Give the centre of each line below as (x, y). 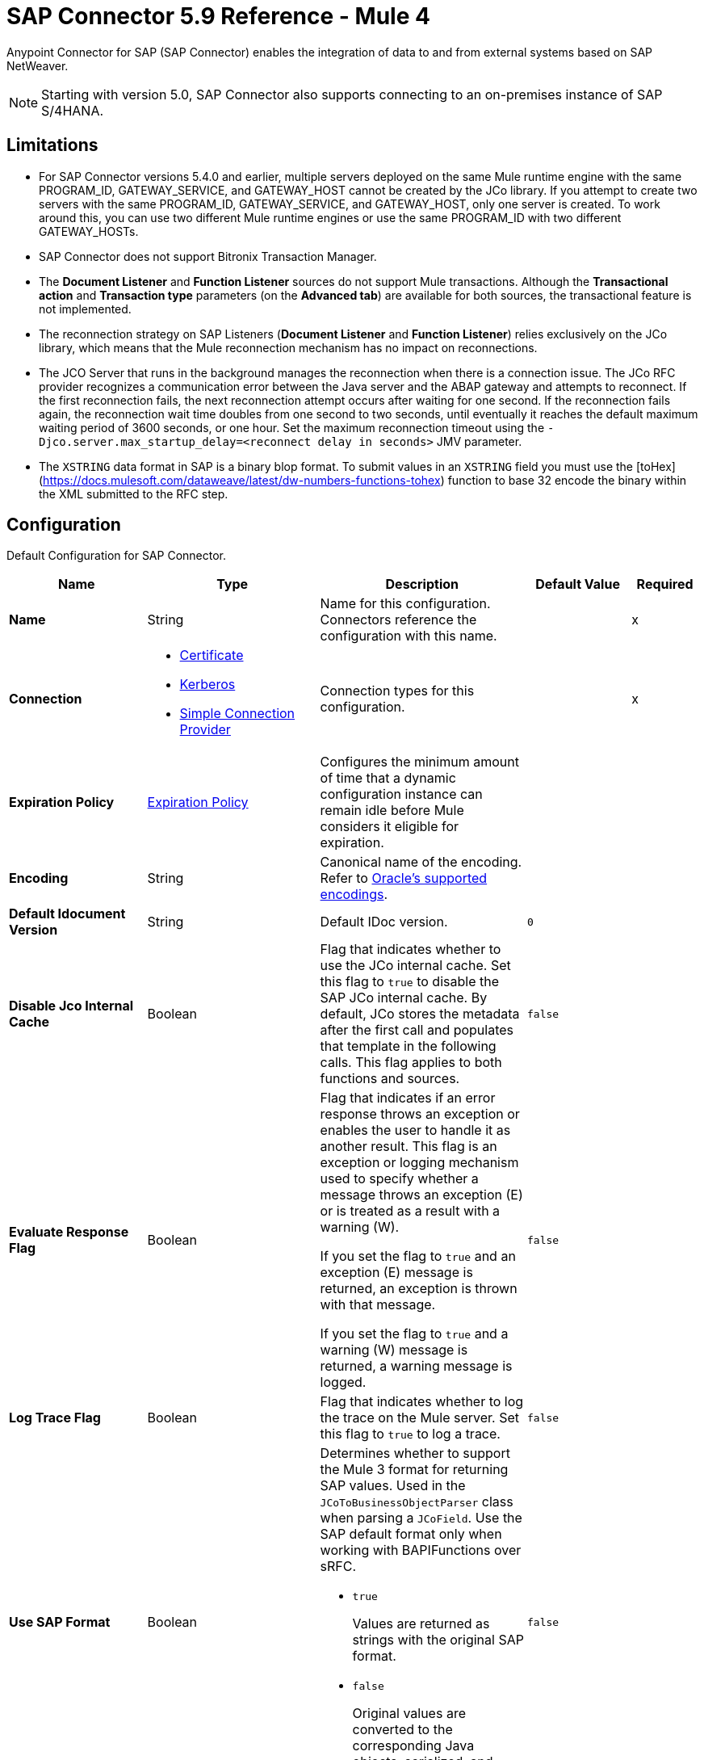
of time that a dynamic (388, 778)
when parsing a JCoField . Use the (421, 1518)
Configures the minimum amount (419, 762)
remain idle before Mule (392, 811)
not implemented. (85, 309)
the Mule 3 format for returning (414, 1470)
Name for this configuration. (405, 604)
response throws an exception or (420, 1114)
